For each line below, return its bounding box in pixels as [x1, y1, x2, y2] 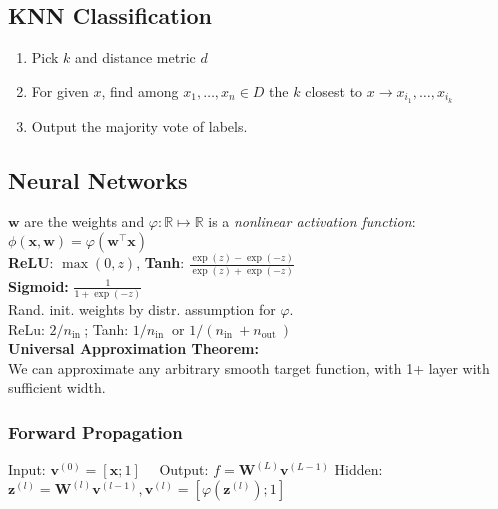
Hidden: [334, 459, 383, 480]
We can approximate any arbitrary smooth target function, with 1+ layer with [8, 357, 490, 378]
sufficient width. [8, 377, 106, 398]
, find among [101, 80, 179, 101]
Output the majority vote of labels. [31, 115, 248, 136]
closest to [305, 80, 363, 101]
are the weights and [24, 211, 145, 232]
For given [31, 80, 89, 101]
